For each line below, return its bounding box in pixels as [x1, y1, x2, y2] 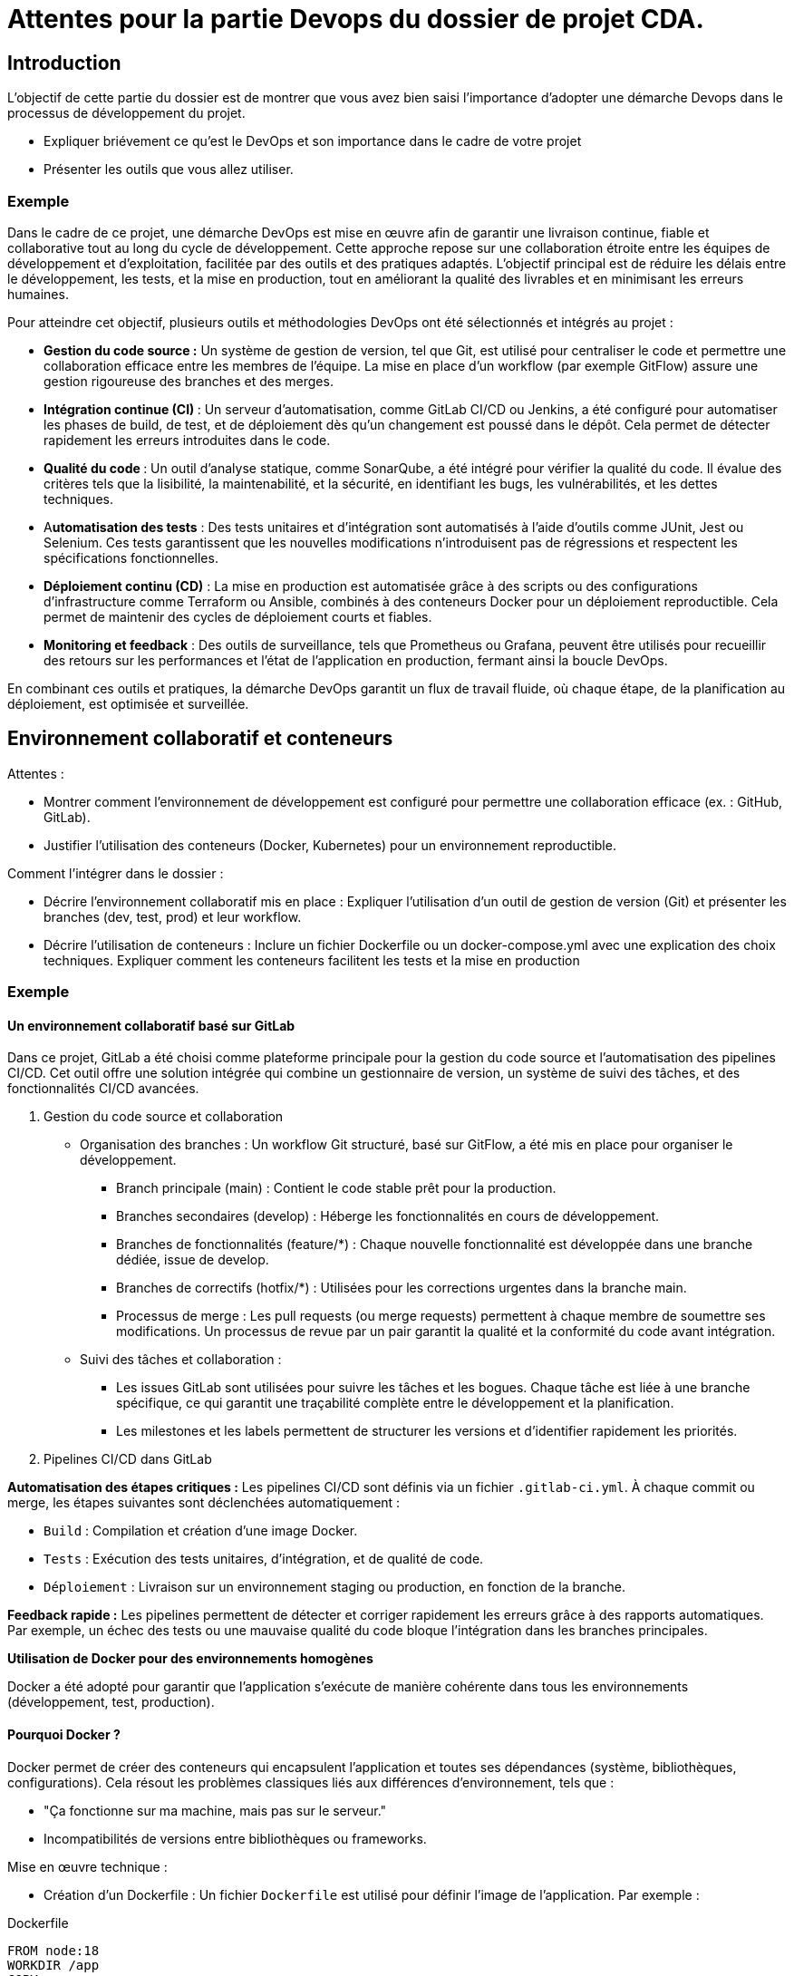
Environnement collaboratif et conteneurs [7, 727, 393, 751]
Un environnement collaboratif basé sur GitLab [7, 1017, 295, 1033]
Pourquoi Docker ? [7, 1726, 121, 1742]
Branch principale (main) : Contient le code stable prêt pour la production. [116, 1180, 557, 1196]
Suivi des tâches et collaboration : [80, 1351, 282, 1368]
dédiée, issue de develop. [116, 1252, 269, 1268]
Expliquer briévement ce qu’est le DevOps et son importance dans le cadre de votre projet [44, 133, 582, 150]
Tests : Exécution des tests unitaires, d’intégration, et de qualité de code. [44, 1551, 484, 1567]
